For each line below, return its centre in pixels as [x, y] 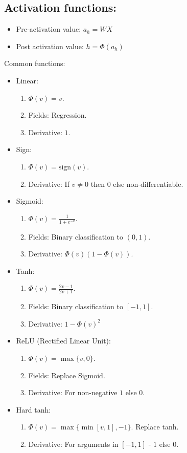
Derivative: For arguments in [73, 444]
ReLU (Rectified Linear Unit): [63, 341]
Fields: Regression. [57, 115]
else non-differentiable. [148, 184]
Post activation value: [50, 46]
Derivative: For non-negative [73, 392]
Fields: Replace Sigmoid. [67, 375]
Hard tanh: [33, 409]
